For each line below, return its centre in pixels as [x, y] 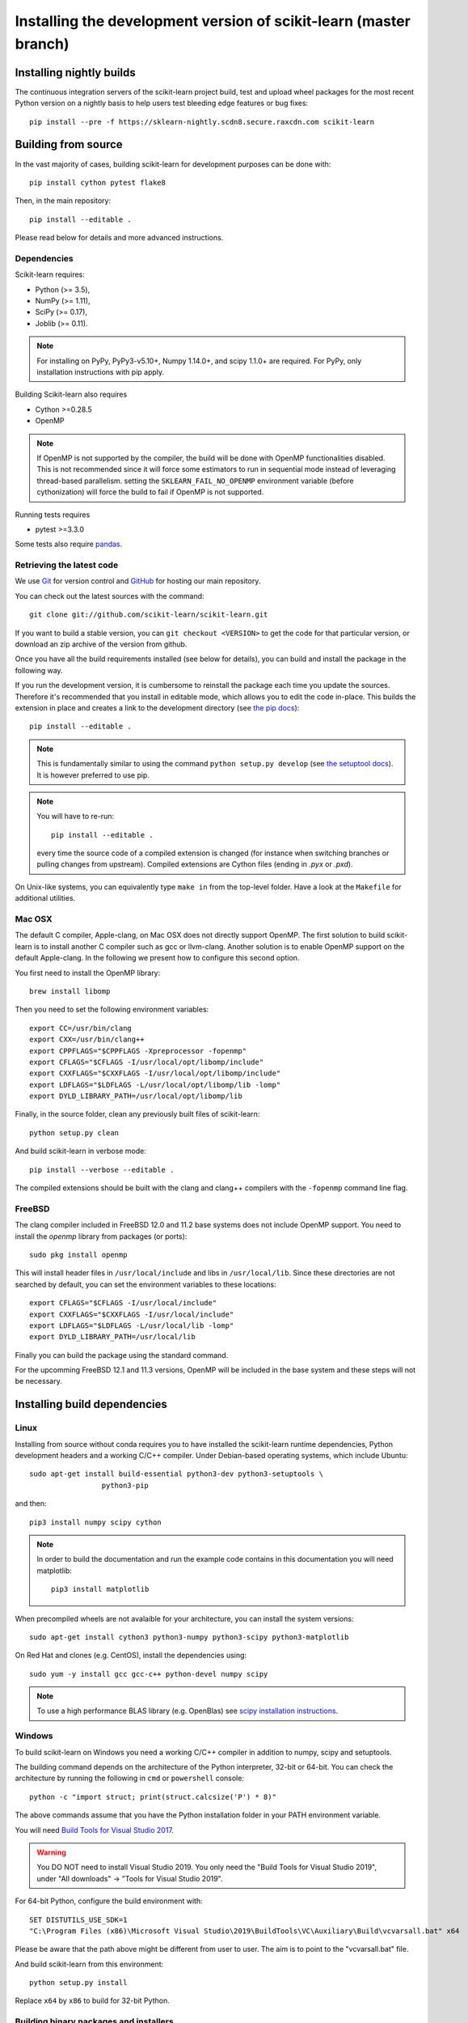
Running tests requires [53, 515]
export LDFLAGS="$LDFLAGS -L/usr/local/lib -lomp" [132, 1325]
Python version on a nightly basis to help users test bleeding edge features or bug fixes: [162, 103]
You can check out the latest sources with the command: [110, 596]
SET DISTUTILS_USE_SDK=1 [78, 1919]
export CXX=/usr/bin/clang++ [87, 1039]
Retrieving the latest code [67, 565]
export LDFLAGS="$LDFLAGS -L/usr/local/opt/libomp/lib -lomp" [155, 1085]
